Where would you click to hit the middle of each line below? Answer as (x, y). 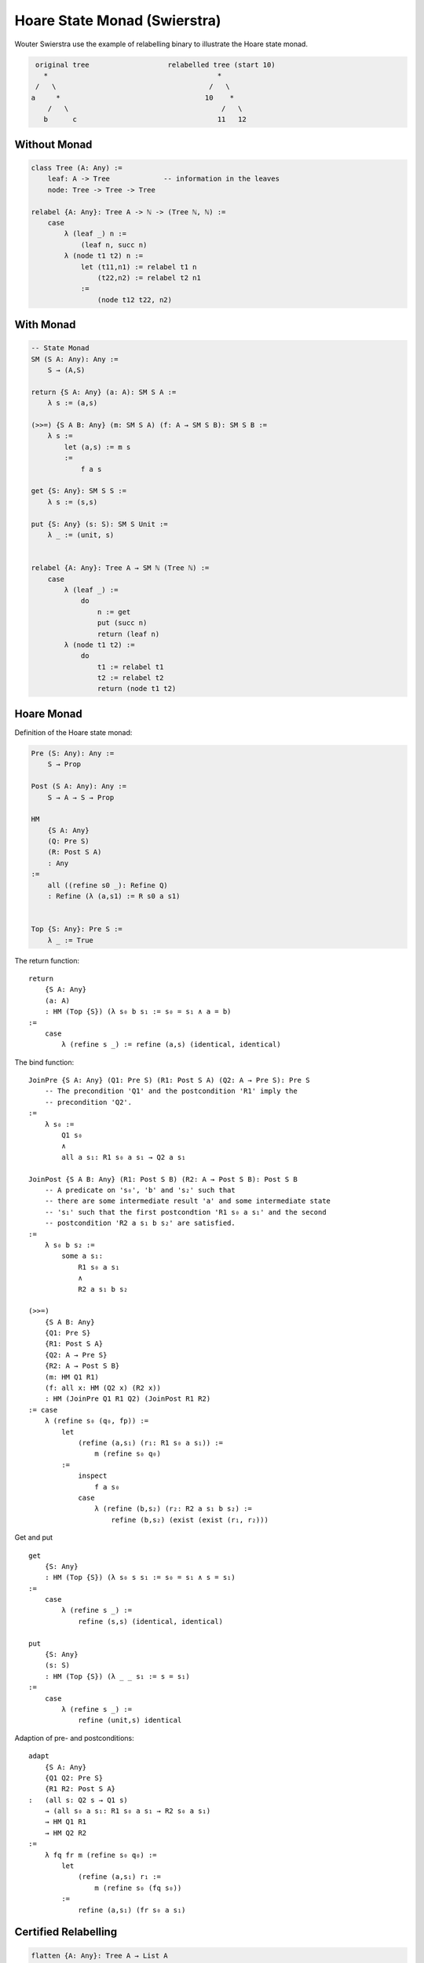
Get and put (34, 1537)
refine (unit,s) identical (130, 1720)
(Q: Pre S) (68, 841)
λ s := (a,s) (73, 403)
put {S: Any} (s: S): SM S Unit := (99, 524)
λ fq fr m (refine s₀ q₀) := (101, 1855)
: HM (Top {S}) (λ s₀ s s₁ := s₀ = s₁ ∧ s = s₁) (140, 1577)
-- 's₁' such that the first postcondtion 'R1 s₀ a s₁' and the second (185, 1212)
